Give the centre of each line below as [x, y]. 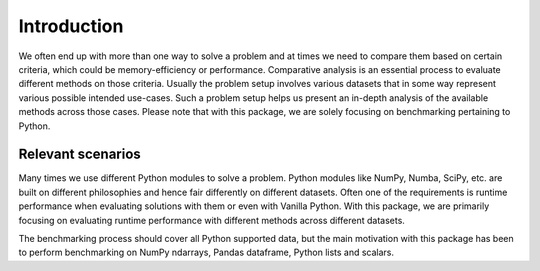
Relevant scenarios [80, 154]
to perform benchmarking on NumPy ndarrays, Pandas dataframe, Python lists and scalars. [206, 252]
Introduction [71, 26]
